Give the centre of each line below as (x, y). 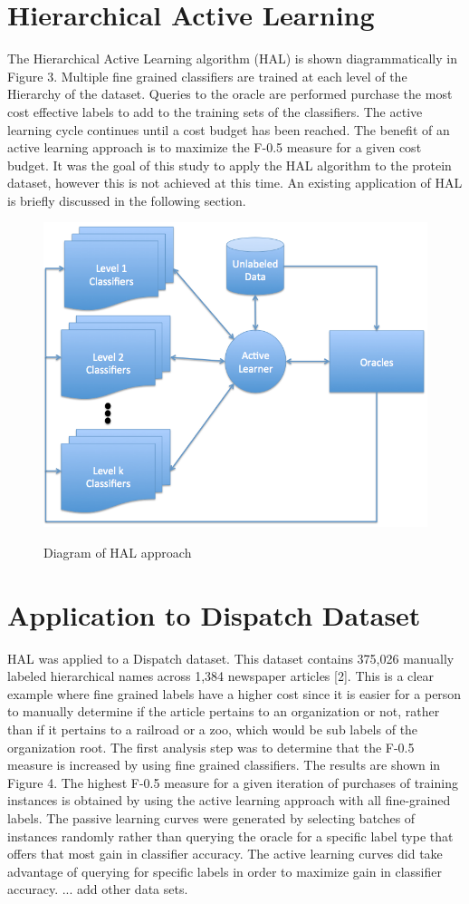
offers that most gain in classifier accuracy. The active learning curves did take (225, 854)
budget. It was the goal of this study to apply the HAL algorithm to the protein (230, 165)
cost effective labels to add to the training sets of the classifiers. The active (215, 111)
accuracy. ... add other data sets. (98, 889)
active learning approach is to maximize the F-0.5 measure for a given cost (215, 147)
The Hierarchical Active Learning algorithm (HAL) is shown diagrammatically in (232, 58)
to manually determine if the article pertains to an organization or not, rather (224, 711)
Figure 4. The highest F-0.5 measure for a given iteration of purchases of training (233, 782)
